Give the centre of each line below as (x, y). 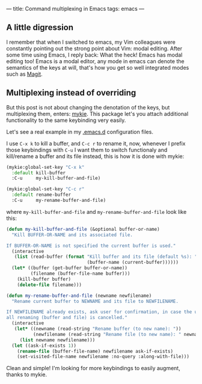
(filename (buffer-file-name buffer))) (80, 273)
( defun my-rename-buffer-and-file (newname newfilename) (79, 296)
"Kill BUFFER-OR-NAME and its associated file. (72, 235)
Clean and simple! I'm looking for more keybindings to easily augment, (93, 368)
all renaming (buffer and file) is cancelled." (67, 318)
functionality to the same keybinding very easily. (66, 120)
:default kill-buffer (39, 173)
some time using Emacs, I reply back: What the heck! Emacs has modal (94, 55)
